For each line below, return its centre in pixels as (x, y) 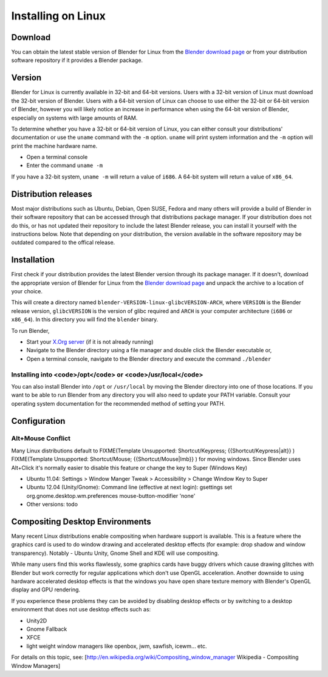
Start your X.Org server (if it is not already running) (90, 342)
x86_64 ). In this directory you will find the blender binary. (85, 319)
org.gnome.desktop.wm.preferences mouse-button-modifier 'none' (111, 495)
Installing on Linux (58, 16)
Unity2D (37, 621)
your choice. (27, 291)
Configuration (38, 421)
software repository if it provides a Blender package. (77, 60)
